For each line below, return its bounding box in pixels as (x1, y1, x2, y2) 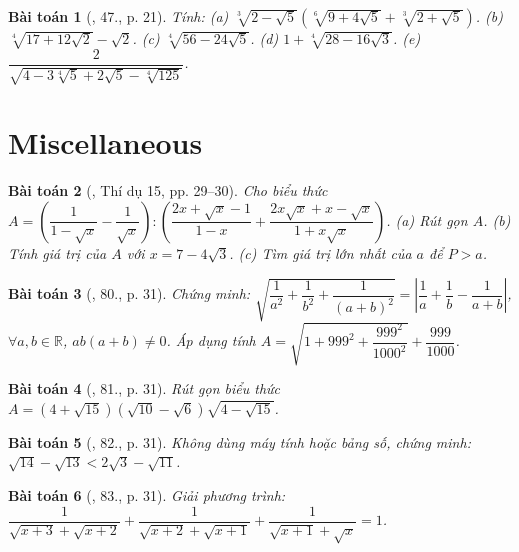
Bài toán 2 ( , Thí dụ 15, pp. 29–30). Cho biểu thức (8, 180, 328, 201)
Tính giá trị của (8, 242, 107, 263)
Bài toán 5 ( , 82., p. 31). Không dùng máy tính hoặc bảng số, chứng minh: (8, 431, 471, 452)
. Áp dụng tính (166, 330, 256, 351)
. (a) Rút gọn (386, 209, 468, 230)
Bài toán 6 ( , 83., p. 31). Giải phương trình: (8, 484, 286, 505)
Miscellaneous (8, 122, 203, 163)
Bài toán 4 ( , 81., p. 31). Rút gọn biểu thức (8, 378, 281, 399)
